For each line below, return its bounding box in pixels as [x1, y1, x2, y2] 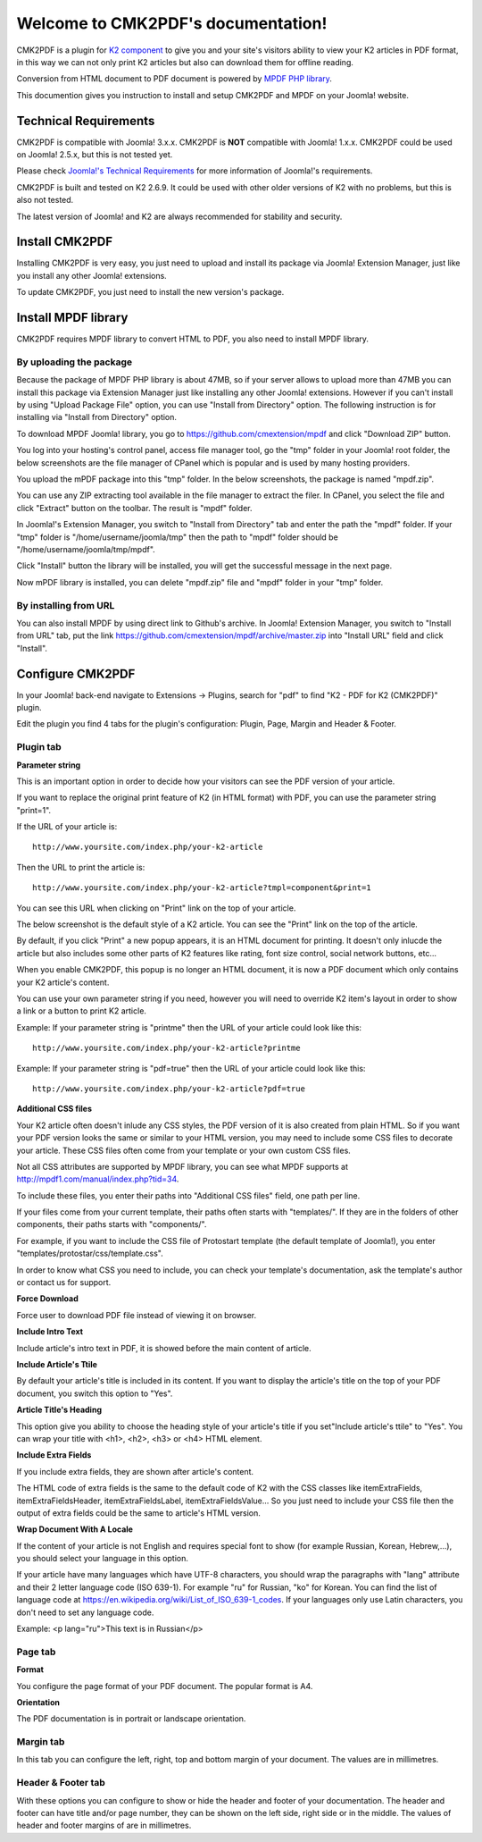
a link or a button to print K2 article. [16, 1005, 147, 1016]
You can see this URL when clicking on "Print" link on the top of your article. [16, 903, 296, 913]
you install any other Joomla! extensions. [16, 270, 167, 281]
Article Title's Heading [16, 1404, 103, 1416]
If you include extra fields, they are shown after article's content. [16, 1466, 254, 1476]
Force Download [16, 1293, 79, 1304]
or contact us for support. [16, 1277, 112, 1288]
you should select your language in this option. [16, 1553, 189, 1564]
